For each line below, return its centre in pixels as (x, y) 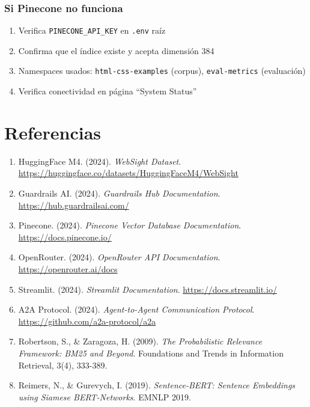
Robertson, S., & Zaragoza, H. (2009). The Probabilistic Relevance (140, 341)
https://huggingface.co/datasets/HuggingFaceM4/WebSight (128, 173)
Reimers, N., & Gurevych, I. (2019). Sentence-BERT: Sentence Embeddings (157, 385)
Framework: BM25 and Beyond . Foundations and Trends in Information (151, 353)
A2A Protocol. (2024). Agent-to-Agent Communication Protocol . (136, 309)
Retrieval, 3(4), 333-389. (63, 365)
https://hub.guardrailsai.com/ (74, 205)
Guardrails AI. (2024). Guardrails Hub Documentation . (119, 193)
